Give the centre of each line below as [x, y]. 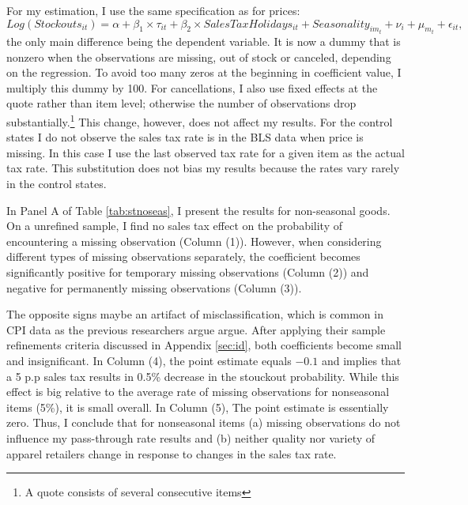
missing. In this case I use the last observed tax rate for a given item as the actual [206, 152]
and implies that [361, 360]
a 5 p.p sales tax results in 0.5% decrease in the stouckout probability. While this [203, 376]
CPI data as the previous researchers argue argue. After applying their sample [196, 329]
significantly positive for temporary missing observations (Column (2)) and [188, 272]
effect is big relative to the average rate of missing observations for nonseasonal [198, 392]
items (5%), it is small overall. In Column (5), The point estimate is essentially [198, 407]
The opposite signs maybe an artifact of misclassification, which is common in [195, 314]
